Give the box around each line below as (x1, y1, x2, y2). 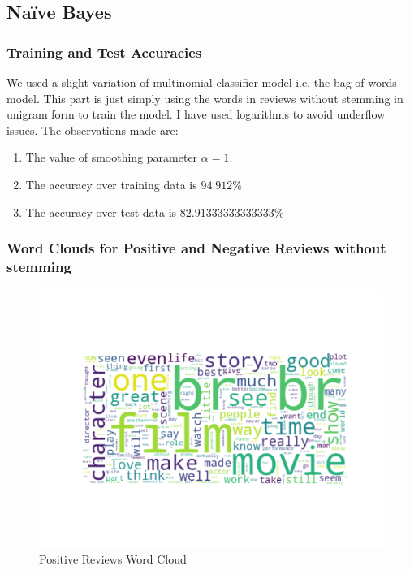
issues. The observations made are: (6, 121, 179, 138)
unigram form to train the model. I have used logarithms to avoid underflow (6, 106, 386, 123)
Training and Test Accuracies (6, 41, 202, 62)
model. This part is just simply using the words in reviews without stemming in (6, 89, 404, 106)
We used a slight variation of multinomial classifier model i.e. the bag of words (6, 74, 397, 90)
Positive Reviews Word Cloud (39, 550, 187, 567)
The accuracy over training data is (25, 175, 197, 192)
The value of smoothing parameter (25, 149, 198, 166)
